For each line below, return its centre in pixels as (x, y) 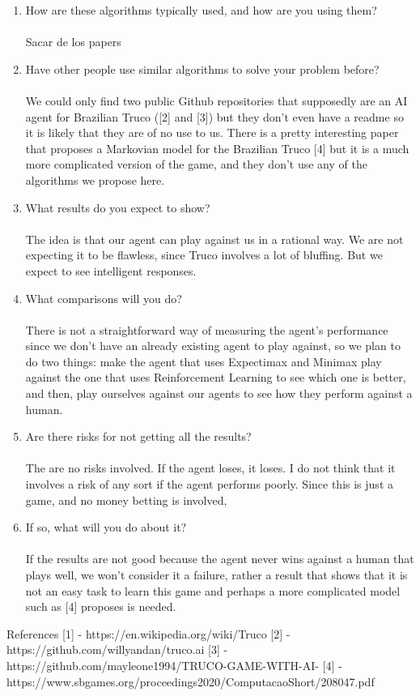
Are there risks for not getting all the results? (138, 436)
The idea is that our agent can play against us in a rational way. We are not (214, 239)
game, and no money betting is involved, (126, 500)
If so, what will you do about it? (106, 527)
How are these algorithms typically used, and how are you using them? (201, 10)
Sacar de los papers (73, 42)
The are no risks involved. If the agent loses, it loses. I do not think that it (210, 468)
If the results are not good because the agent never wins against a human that (220, 559)
